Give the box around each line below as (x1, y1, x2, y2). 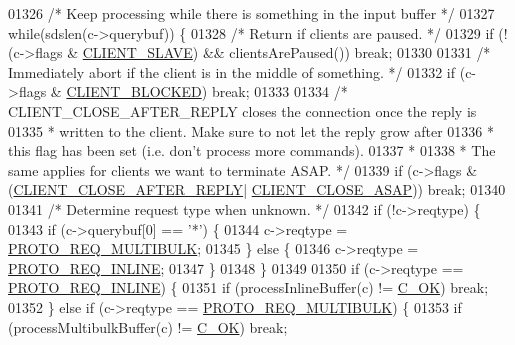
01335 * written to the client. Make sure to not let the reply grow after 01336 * (8, 120, 494, 141)
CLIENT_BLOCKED (66, 81, 202, 102)
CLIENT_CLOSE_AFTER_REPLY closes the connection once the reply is (8, 100, 477, 121)
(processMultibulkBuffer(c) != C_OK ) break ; (8, 316, 288, 337)
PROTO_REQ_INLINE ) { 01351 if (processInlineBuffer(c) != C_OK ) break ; (8, 277, 489, 298)
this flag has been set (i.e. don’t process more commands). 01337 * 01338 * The (8, 140, 496, 161)
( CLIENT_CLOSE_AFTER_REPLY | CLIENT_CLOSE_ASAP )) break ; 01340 (8, 179, 506, 200)
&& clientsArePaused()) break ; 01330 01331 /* (202, 42, 491, 63)
